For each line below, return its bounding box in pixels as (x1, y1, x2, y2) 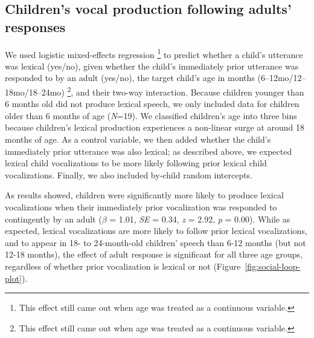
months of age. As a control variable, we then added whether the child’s (5, 133, 271, 146)
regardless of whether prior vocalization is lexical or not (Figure (5, 260, 241, 272)
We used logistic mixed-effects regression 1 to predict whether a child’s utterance (5, 46, 303, 60)
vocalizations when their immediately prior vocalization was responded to (5, 201, 277, 213)
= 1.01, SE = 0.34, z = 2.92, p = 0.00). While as (109, 212, 290, 225)
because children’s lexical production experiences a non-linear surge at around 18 (5, 121, 305, 134)
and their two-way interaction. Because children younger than (75, 85, 304, 98)
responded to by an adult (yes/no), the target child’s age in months (5, 71, 255, 84)
